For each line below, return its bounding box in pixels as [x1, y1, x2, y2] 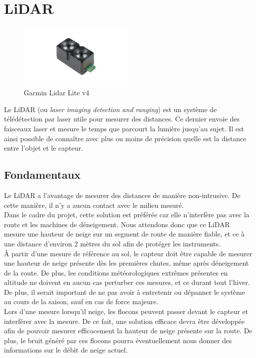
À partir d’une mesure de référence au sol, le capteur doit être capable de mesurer [4, 248, 253, 258]
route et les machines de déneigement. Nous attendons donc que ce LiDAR [4, 219, 230, 229]
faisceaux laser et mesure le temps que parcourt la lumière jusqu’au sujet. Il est [4, 123, 244, 133]
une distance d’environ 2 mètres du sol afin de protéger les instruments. [4, 238, 221, 248]
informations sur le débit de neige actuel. [4, 345, 128, 355]
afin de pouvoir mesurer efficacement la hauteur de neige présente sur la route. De [4, 325, 253, 336]
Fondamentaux [4, 167, 81, 182]
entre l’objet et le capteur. [4, 143, 83, 153]
